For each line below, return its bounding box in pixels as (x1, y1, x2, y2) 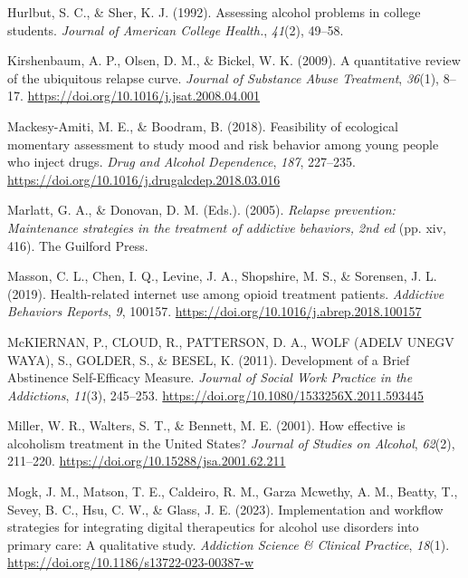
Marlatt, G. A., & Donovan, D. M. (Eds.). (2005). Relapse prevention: (7, 200, 396, 219)
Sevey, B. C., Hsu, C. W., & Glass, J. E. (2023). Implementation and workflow (7, 499, 444, 518)
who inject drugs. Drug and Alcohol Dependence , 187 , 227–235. (7, 152, 356, 171)
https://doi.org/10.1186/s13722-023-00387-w (7, 553, 254, 572)
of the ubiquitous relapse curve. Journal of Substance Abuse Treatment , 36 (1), (7, 68, 440, 87)
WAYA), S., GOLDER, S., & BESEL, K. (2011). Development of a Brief (7, 350, 410, 369)
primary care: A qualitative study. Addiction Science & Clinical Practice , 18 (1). (7, 535, 450, 554)
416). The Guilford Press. (7, 236, 148, 255)
